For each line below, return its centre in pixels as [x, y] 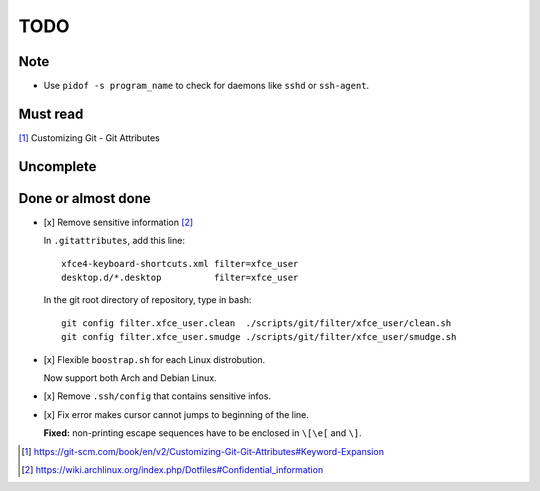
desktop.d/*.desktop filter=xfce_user [180, 278]
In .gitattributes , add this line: [114, 241]
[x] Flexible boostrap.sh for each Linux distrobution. [154, 359]
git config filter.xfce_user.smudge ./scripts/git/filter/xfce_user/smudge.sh [259, 337]
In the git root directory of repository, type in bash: [147, 300]
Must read [51, 113]
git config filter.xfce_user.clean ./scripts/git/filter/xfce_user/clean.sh [256, 323]
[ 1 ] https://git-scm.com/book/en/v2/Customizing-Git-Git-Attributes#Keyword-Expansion [203, 451]
